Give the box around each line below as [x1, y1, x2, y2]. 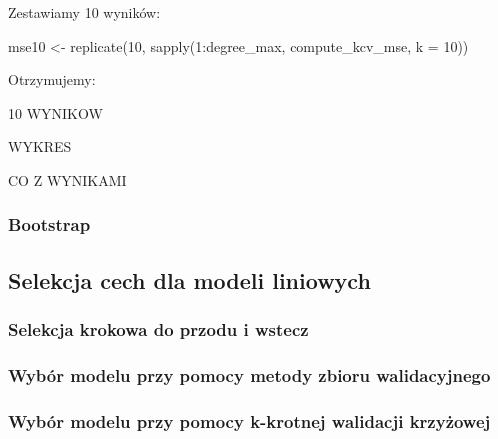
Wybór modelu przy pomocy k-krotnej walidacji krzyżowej [8, 408, 491, 433]
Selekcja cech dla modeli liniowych [8, 264, 371, 295]
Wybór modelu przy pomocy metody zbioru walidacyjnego [8, 362, 491, 387]
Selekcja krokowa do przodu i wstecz [8, 317, 309, 342]
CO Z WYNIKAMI [8, 169, 127, 190]
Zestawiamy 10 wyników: [8, 2, 161, 22]
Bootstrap [8, 212, 91, 237]
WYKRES [8, 136, 72, 157]
